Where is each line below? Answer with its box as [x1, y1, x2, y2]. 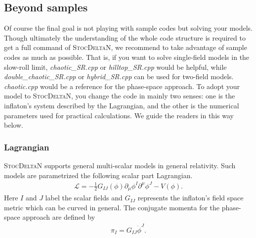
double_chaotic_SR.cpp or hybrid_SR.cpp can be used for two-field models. [4, 71, 234, 82]
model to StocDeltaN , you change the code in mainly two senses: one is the [4, 91, 235, 101]
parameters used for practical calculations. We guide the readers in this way [4, 110, 234, 120]
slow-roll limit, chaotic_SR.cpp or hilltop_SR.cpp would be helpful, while [4, 61, 227, 72]
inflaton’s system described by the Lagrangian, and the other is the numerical [4, 100, 239, 110]
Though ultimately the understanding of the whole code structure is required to [4, 32, 246, 43]
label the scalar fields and [45, 192, 123, 203]
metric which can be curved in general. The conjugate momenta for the [4, 202, 220, 212]
